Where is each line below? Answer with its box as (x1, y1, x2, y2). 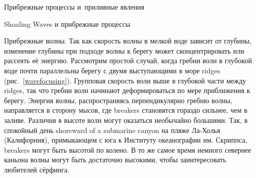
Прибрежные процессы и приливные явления (4, 2, 145, 12)
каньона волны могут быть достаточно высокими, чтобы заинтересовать (4, 154, 226, 165)
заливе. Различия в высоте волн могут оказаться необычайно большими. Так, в (4, 114, 248, 125)
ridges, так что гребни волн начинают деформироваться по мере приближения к (4, 85, 250, 96)
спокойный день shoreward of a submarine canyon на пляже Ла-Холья (4, 124, 221, 135)
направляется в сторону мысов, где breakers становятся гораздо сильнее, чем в (4, 105, 247, 115)
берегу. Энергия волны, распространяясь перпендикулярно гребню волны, (4, 95, 233, 105)
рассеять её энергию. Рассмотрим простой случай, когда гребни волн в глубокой (4, 55, 252, 66)
